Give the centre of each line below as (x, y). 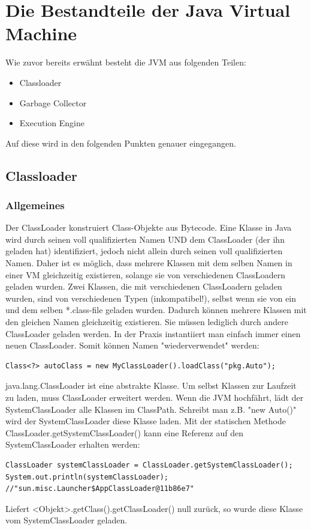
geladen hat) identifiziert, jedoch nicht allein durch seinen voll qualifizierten (144, 251)
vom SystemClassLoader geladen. (67, 520)
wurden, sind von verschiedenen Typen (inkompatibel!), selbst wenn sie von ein (151, 298)
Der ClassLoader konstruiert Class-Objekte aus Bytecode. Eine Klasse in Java (149, 227)
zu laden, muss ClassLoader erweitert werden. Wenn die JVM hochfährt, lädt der (155, 397)
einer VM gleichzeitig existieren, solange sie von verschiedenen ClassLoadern (146, 274)
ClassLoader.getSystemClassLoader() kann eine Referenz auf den (124, 432)
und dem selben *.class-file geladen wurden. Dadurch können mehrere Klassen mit (156, 310)
